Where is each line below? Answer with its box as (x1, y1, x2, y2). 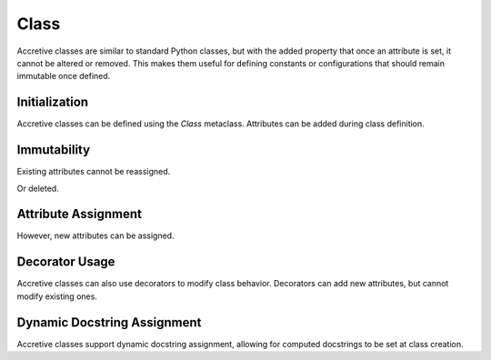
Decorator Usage (16, 255, 115, 270)
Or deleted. (16, 183, 59, 194)
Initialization (16, 95, 89, 110)
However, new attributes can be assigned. (16, 230, 175, 241)
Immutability (16, 142, 91, 158)
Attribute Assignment (16, 206, 143, 222)
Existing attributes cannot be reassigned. (16, 166, 171, 177)
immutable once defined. (16, 71, 111, 82)
